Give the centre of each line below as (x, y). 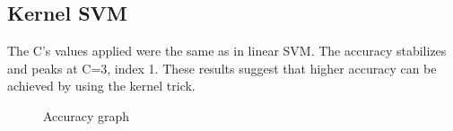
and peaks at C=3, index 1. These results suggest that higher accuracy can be (222, 68)
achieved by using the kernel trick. (101, 86)
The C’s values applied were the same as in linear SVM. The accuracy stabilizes (227, 51)
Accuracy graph (87, 115)
